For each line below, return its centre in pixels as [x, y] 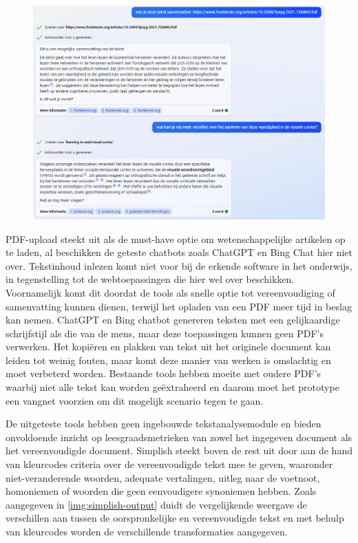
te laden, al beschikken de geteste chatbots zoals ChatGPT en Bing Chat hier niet [179, 252]
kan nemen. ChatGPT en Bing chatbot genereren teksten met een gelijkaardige [173, 320]
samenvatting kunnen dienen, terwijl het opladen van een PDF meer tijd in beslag [179, 306]
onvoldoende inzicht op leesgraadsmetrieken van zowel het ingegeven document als [179, 437]
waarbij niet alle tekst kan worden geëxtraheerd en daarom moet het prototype [172, 387]
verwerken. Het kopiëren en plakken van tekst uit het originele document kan [168, 347]
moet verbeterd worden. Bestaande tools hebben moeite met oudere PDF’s [164, 373]
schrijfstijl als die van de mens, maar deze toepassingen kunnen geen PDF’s [165, 333]
